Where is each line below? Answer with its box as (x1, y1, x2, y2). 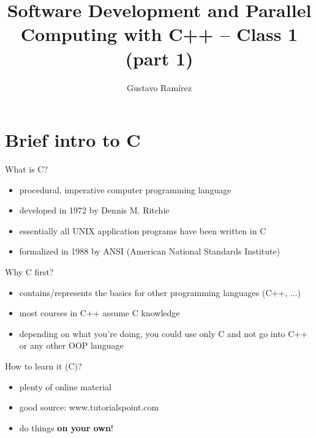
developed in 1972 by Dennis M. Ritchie (19, 204, 170, 217)
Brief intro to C (5, 127, 141, 152)
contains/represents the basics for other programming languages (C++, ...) (19, 286, 301, 299)
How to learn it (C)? (5, 359, 82, 372)
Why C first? (5, 265, 54, 278)
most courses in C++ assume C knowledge (19, 306, 180, 319)
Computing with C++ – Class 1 (20, 21, 298, 46)
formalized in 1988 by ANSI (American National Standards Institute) (19, 245, 280, 258)
